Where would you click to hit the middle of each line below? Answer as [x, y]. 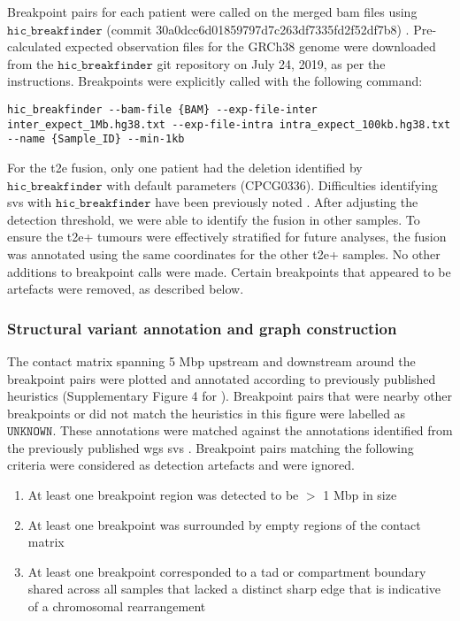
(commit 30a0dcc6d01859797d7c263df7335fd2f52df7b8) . [258, 29]
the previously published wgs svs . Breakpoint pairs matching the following [211, 447]
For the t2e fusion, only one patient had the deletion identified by [185, 167]
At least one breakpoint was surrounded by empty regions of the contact [224, 524]
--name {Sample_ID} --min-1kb [96, 139]
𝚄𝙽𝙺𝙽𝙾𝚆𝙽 [30, 432]
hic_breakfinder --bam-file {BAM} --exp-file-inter [162, 109]
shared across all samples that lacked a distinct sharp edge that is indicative [234, 589]
